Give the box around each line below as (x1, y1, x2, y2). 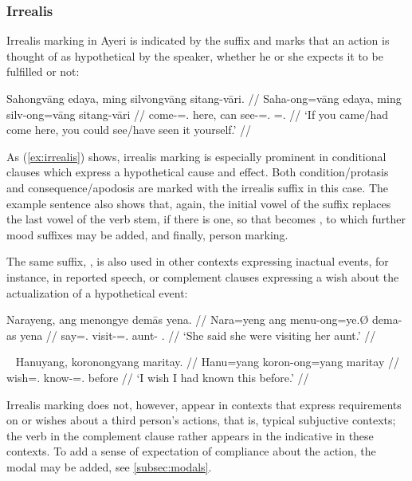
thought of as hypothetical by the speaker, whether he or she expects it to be (6, 47, 383, 64)
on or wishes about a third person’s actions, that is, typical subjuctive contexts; (6, 412, 396, 428)
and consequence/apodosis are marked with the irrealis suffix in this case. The (6, 179, 388, 195)
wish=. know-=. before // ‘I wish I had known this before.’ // (6, 369, 309, 385)
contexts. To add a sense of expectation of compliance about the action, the (6, 443, 376, 459)
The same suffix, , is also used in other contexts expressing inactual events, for (6, 253, 389, 270)
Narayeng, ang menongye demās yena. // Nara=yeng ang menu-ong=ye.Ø (6, 311, 369, 328)
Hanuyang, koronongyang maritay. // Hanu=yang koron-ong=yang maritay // (15, 353, 399, 370)
